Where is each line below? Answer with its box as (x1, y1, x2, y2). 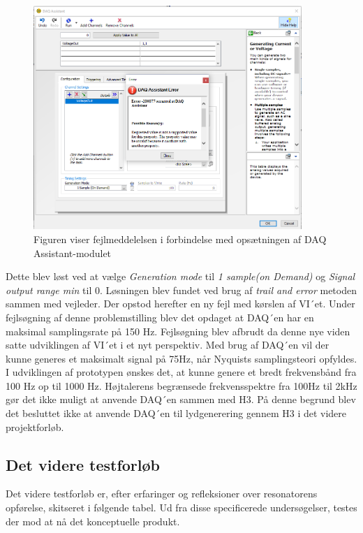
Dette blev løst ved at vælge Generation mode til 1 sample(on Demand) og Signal (6, 269, 355, 284)
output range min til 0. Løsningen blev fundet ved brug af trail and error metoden (6, 282, 357, 297)
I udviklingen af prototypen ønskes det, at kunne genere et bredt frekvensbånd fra (6, 365, 357, 379)
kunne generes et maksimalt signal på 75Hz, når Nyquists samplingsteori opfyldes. (6, 351, 357, 365)
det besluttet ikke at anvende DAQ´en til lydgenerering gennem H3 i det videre (6, 406, 347, 421)
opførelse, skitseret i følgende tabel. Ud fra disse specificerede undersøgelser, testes (6, 500, 357, 515)
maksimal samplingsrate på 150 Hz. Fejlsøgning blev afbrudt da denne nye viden (6, 323, 350, 338)
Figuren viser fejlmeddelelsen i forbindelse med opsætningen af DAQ (34, 231, 327, 246)
